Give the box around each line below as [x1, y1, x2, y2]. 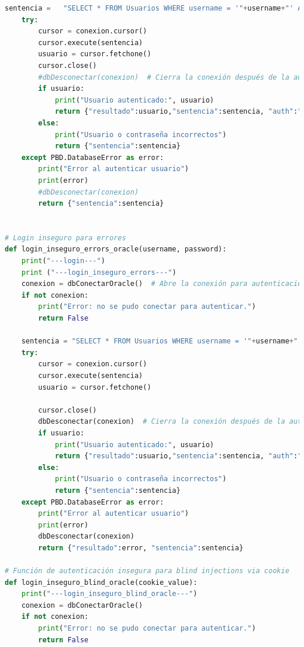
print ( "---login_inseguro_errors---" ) [21, 268, 177, 277]
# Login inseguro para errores [5, 233, 126, 242]
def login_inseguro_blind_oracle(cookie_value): [5, 578, 198, 587]
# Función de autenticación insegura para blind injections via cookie [5, 567, 289, 576]
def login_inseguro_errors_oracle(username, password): [5, 245, 227, 254]
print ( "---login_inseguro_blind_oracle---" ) [21, 590, 198, 598]
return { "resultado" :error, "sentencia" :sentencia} [38, 543, 244, 552]
